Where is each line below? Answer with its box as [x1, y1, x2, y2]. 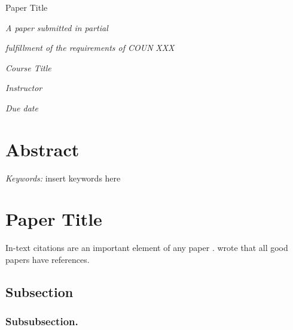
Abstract [5, 137, 80, 161]
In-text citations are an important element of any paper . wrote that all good [5, 241, 288, 254]
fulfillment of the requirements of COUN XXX [5, 41, 175, 54]
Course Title [5, 61, 51, 74]
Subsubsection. [5, 314, 78, 329]
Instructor [5, 81, 42, 94]
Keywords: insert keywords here [5, 171, 121, 184]
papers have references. [5, 253, 90, 265]
